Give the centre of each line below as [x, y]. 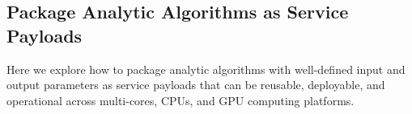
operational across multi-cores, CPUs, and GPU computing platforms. [181, 100]
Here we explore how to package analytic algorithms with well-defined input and [206, 69]
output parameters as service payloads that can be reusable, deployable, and [196, 85]
